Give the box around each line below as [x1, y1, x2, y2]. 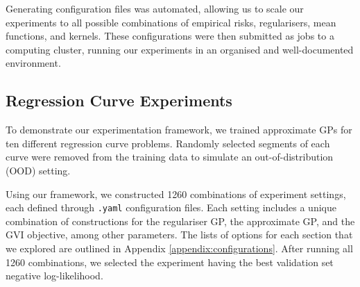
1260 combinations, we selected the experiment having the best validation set [6, 254, 334, 269]
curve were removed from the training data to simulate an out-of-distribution [6, 149, 334, 164]
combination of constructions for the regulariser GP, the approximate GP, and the [6, 213, 355, 228]
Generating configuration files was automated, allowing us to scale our [6, 1, 304, 15]
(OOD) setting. [6, 163, 71, 177]
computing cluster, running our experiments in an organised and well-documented [6, 42, 354, 56]
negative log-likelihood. [6, 268, 103, 283]
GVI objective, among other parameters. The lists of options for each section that [6, 227, 353, 242]
